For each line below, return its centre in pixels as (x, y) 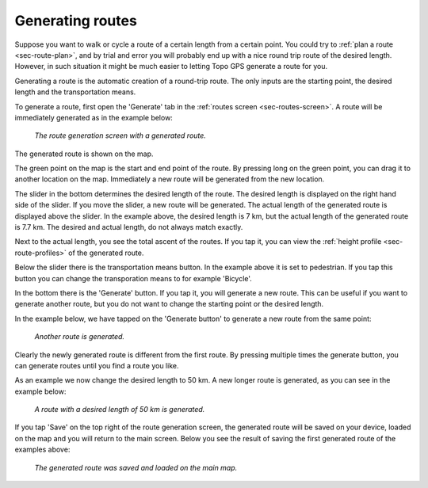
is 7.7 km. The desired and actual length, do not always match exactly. (129, 227)
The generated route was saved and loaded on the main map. (136, 467)
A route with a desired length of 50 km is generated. (120, 410)
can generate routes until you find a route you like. (97, 365)
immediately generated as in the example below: (94, 117)
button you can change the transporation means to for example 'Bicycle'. (134, 278)
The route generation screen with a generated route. (120, 135)
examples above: (42, 450)
